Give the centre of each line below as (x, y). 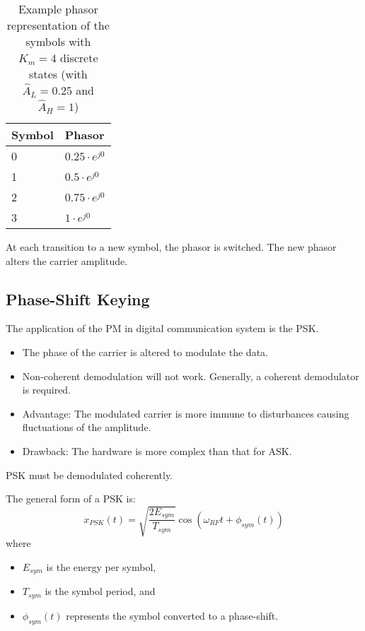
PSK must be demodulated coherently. (89, 474)
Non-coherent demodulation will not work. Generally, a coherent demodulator (191, 376)
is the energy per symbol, (101, 566)
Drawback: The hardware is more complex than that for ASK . (157, 450)
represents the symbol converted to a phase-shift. (172, 615)
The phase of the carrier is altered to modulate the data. (145, 352)
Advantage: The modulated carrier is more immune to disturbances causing (186, 413)
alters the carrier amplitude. (67, 260)
